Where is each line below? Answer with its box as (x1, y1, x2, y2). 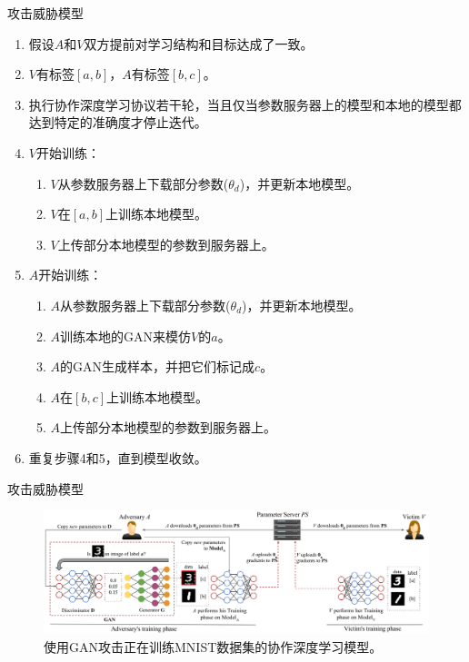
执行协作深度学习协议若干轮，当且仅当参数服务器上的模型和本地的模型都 (28, 94, 462, 114)
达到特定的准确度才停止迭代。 (28, 113, 207, 132)
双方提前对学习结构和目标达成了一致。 (84, 34, 314, 53)
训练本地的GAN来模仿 (60, 326, 192, 345)
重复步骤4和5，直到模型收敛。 (28, 448, 207, 467)
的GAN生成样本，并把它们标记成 (60, 357, 255, 376)
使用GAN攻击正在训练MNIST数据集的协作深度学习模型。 (44, 637, 383, 656)
